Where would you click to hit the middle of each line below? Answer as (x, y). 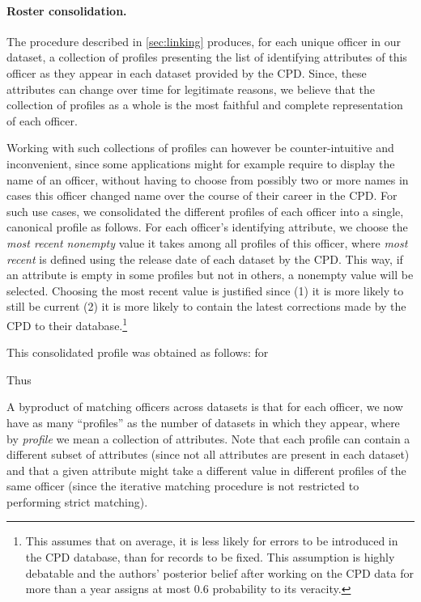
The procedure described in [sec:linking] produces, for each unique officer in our (204, 41)
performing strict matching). (77, 501)
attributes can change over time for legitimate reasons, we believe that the (191, 89)
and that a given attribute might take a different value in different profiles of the (206, 470)
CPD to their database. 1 (67, 324)
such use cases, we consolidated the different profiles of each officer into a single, (205, 211)
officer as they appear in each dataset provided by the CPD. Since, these (187, 72)
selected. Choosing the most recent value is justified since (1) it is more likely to (205, 290)
